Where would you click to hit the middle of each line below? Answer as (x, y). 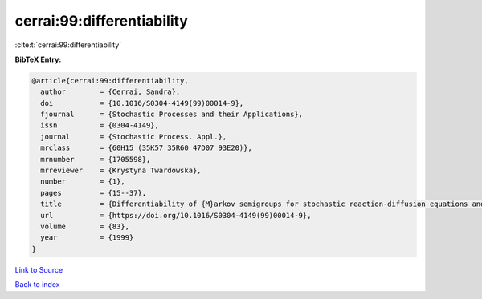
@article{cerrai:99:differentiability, (110, 81)
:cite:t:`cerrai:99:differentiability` (68, 45)
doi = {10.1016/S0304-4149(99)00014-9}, (142, 103)
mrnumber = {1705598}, (96, 159)
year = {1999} (87, 238)
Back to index (37, 285)
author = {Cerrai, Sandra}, (110, 92)
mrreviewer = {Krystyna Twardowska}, (121, 171)
